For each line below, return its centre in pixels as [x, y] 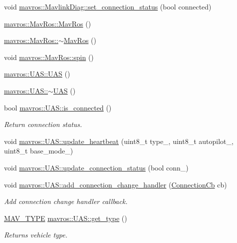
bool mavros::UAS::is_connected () [58, 107]
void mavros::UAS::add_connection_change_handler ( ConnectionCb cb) [116, 184]
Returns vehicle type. [36, 235]
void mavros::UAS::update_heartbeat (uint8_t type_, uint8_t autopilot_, [119, 141]
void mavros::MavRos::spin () [49, 57]
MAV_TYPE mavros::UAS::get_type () [66, 218]
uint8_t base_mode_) [39, 151]
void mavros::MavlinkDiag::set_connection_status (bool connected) [108, 6]
